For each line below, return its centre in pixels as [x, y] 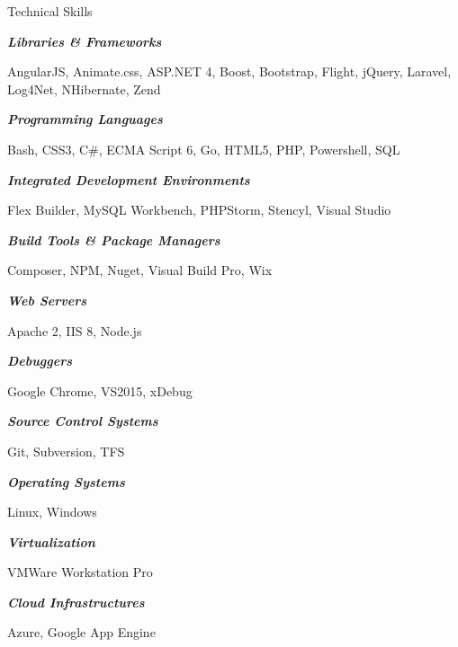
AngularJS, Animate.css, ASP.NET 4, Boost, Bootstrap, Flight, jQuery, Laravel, [229, 71]
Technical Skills [50, 11]
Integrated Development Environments [129, 179]
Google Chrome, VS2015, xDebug [100, 390]
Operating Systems [66, 481]
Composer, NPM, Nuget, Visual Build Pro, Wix [140, 270]
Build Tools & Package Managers [114, 239]
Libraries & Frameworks [85, 41]
